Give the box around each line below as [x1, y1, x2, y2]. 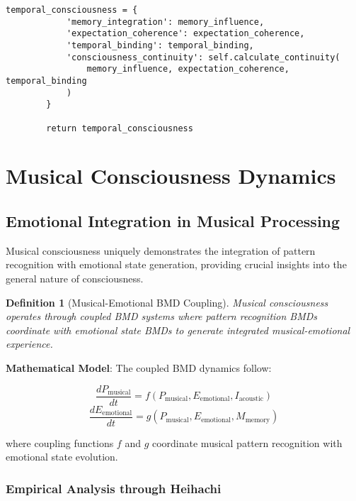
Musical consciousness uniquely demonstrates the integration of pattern [6, 243, 316, 258]
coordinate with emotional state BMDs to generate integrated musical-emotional [6, 322, 350, 337]
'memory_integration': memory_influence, [66, 16, 265, 27]
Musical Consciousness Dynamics [6, 161, 336, 190]
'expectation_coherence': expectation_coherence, [66, 28, 305, 39]
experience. [6, 336, 53, 351]
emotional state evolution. [6, 449, 118, 464]
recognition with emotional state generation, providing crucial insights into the [6, 257, 347, 272]
